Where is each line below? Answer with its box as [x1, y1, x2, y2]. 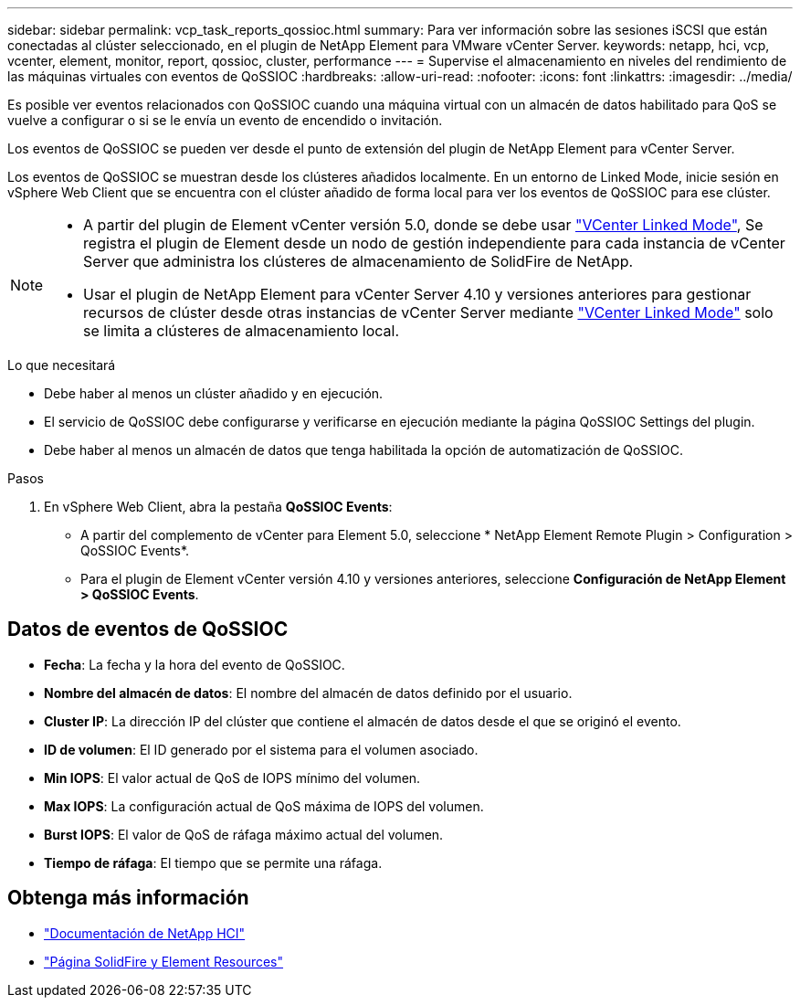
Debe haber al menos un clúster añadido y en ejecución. [44, 386, 384, 401]
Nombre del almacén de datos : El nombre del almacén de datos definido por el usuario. [44, 684, 573, 701]
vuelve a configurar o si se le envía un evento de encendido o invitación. [7, 112, 443, 128]
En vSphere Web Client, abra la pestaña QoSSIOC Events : [44, 499, 393, 514]
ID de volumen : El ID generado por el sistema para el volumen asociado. [44, 741, 479, 757]
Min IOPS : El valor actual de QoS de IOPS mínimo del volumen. [44, 769, 421, 786]
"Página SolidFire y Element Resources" [44, 953, 284, 969]
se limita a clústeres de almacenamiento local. [83, 322, 400, 340]
